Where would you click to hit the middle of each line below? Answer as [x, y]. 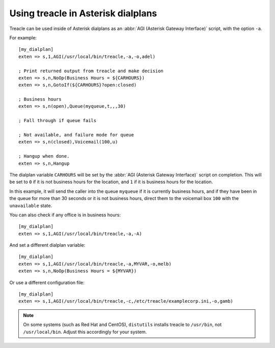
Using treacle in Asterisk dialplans [83, 13]
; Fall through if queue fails [58, 121]
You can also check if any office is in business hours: [65, 215]
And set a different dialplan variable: [47, 245]
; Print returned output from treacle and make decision [91, 71]
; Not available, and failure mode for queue [76, 135]
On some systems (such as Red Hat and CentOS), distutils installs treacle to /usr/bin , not [122, 325]
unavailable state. [31, 206]
